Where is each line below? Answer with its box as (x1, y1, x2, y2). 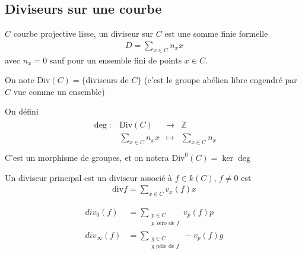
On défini (5, 105, 39, 118)
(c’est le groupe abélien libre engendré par (144, 74, 297, 86)
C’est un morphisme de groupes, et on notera (5, 151, 169, 163)
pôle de (156, 243, 174, 250)
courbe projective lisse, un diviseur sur (13, 27, 154, 40)
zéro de (156, 220, 174, 227)
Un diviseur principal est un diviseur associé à (5, 171, 173, 183)
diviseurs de (85, 74, 129, 86)
